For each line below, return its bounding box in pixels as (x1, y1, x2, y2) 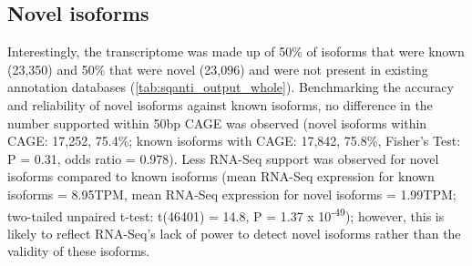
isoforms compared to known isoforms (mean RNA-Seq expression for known (7, 167, 435, 186)
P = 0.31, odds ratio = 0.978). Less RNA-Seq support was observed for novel (7, 148, 439, 168)
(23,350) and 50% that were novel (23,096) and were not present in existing (7, 59, 428, 78)
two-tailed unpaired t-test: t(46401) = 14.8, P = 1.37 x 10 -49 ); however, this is (7, 203, 445, 225)
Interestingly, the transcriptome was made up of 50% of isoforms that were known (7, 42, 465, 61)
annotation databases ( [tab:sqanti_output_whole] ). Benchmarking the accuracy (7, 77, 454, 97)
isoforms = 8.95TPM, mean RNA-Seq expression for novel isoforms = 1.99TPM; (7, 184, 457, 203)
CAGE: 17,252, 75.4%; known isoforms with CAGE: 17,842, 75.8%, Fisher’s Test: (7, 131, 461, 150)
